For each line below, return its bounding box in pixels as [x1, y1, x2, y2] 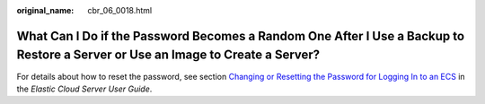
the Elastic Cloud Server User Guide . [16, 83, 153, 94]
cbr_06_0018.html [87, 5, 153, 15]
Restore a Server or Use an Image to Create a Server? [16, 48, 321, 63]
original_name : [16, 5, 75, 15]
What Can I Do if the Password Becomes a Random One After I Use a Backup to [16, 28, 465, 44]
